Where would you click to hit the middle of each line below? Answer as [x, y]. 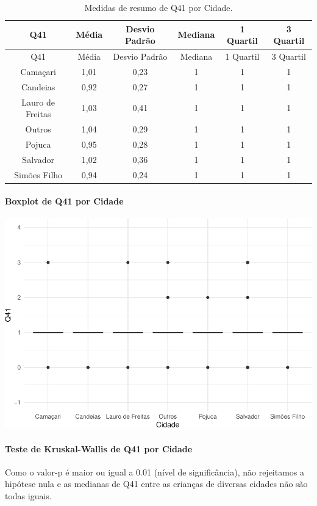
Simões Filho [38, 174]
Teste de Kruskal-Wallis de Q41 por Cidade [99, 448]
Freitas [38, 114]
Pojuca [38, 144]
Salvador [38, 159]
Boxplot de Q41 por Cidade [64, 201]
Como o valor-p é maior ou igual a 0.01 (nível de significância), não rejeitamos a [155, 472]
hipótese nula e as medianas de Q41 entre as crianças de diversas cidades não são [156, 484]
